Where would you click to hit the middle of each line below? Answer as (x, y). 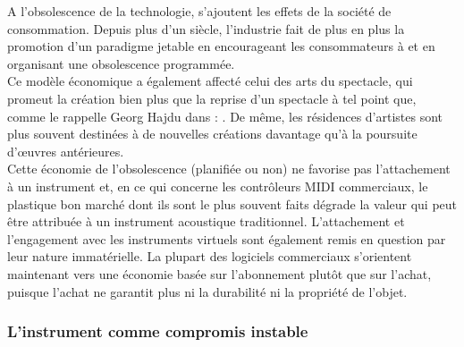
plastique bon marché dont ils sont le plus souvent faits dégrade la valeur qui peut (232, 203)
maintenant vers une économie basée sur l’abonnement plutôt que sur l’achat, (219, 273)
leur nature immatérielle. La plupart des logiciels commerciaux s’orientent (210, 256)
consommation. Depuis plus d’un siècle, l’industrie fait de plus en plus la (206, 28)
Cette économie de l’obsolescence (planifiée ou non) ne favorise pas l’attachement (229, 169)
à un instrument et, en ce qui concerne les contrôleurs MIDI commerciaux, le (218, 186)
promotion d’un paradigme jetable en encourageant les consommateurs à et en (221, 46)
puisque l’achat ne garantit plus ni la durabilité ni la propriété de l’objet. (207, 291)
